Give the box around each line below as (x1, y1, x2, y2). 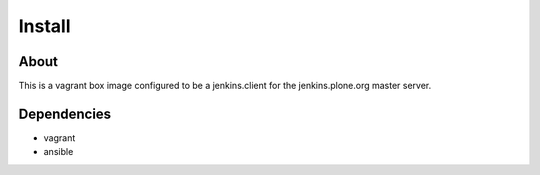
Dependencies (18, 105, 112, 122)
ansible (43, 146, 74, 158)
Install (18, 15, 71, 37)
